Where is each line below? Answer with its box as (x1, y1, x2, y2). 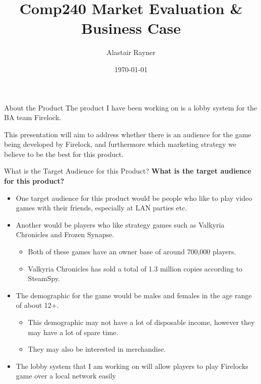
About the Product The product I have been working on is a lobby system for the (4, 102, 257, 113)
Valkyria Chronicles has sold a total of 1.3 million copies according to (28, 263, 243, 273)
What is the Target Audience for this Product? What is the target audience (4, 166, 251, 176)
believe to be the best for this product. (4, 148, 124, 159)
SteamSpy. (28, 273, 60, 284)
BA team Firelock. (4, 112, 61, 123)
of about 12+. (16, 300, 59, 310)
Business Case (81, 18, 181, 38)
